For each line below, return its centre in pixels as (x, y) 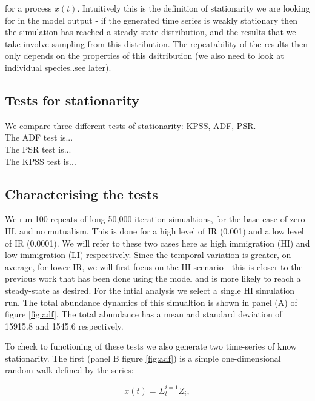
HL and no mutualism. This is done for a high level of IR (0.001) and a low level (154, 230)
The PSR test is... (38, 149)
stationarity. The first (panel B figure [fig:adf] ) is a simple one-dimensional (143, 358)
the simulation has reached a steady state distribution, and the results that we (151, 32)
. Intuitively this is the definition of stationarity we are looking (194, 8)
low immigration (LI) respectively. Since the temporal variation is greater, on (148, 255)
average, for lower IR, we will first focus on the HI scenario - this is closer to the (154, 266)
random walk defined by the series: (69, 370)
